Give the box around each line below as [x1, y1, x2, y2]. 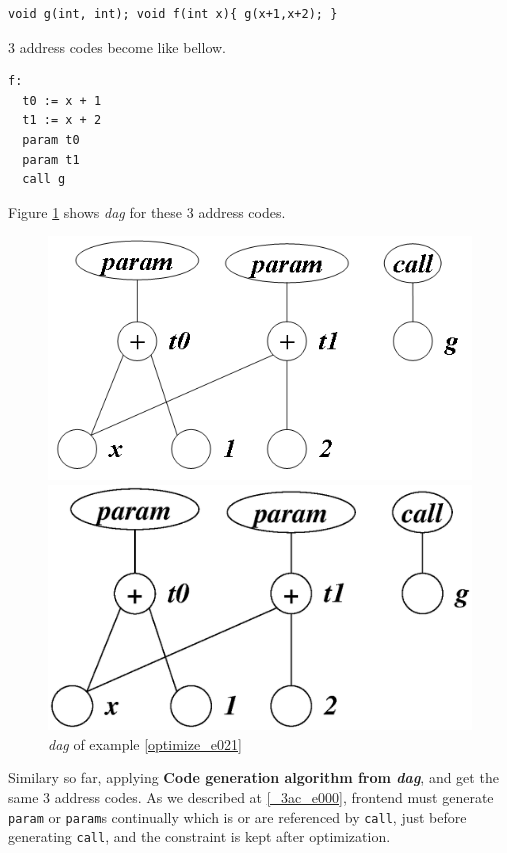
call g [22, 172, 66, 187]
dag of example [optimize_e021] [48, 733, 242, 754]
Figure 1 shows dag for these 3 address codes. [8, 201, 286, 222]
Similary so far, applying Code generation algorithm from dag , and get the [8, 767, 499, 788]
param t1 [22, 152, 80, 167]
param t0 [22, 132, 80, 147]
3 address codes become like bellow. [8, 36, 227, 57]
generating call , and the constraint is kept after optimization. [8, 826, 391, 847]
